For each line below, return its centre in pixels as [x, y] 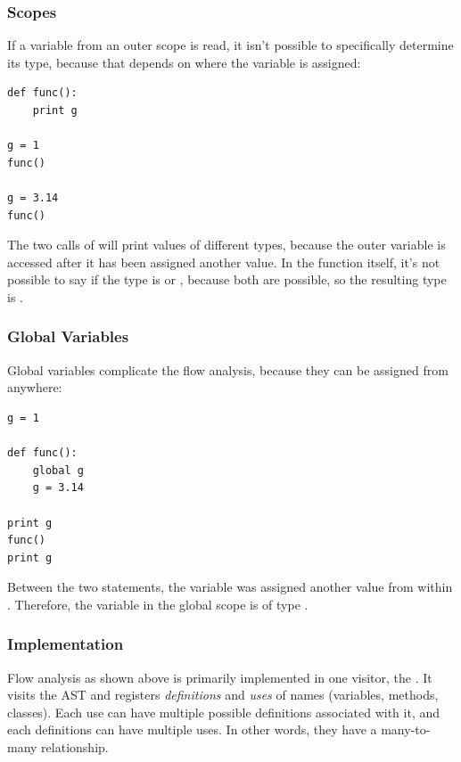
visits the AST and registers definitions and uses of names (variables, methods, [223, 695]
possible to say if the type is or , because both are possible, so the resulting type [227, 279]
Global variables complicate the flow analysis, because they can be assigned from [228, 369]
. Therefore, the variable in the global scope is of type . [158, 604]
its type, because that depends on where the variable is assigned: [184, 62]
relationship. [75, 747]
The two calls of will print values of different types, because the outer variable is [226, 245]
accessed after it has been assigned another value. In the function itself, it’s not [224, 262]
